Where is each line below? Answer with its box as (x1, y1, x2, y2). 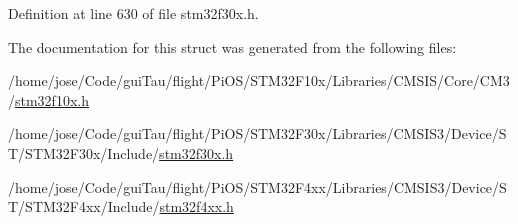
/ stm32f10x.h (8, 89, 89, 110)
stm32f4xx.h (159, 196, 234, 217)
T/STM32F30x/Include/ (8, 142, 160, 163)
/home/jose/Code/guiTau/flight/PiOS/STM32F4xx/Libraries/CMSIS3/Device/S (8, 176, 507, 197)
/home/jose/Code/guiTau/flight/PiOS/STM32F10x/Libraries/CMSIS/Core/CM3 (8, 70, 510, 91)
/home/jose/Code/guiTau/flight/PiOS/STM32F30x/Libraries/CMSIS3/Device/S (8, 123, 507, 144)
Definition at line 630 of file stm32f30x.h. (8, 3, 259, 23)
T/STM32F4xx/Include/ (8, 196, 160, 217)
